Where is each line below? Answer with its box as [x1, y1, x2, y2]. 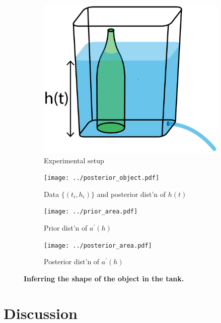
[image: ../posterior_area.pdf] [44, 242, 152, 249]
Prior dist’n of [44, 223, 88, 233]
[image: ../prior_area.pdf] [44, 208, 138, 216]
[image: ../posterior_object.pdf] [44, 174, 160, 182]
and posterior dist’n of [97, 188, 166, 199]
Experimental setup [44, 155, 104, 165]
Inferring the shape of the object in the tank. [24, 273, 184, 283]
